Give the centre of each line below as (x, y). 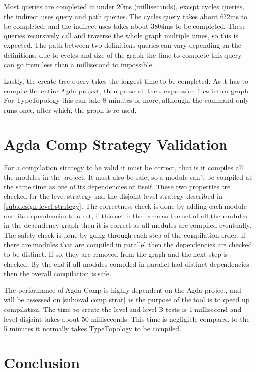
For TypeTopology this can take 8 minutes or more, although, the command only (127, 100)
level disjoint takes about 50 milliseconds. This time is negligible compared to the (127, 319)
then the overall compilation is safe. (58, 273)
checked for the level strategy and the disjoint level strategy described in (113, 196)
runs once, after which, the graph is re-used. (70, 109)
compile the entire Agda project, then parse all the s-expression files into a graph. (127, 90)
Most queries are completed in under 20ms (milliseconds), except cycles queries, (124, 6)
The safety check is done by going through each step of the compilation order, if (125, 234)
